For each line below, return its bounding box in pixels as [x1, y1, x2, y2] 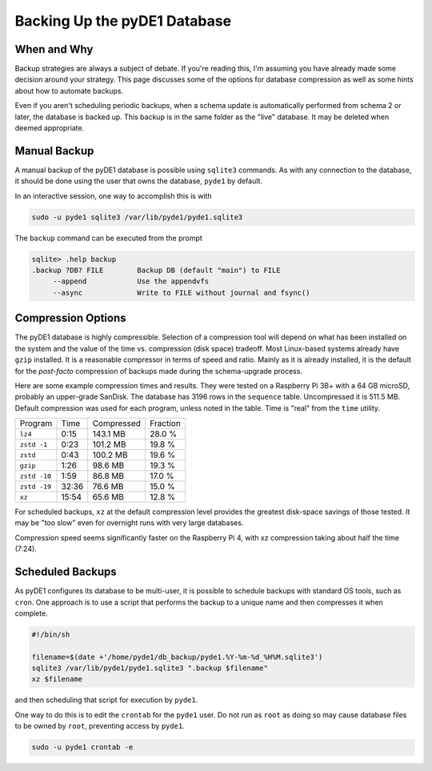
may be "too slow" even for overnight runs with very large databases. [14, 518, 244, 528]
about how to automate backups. [14, 86, 124, 95]
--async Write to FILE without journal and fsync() [52, 288, 310, 297]
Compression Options [14, 311, 127, 325]
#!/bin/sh [31, 629, 70, 639]
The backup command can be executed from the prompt [14, 233, 203, 243]
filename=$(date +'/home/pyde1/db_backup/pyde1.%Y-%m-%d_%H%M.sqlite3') [31, 653, 323, 661]
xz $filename [31, 675, 83, 684]
